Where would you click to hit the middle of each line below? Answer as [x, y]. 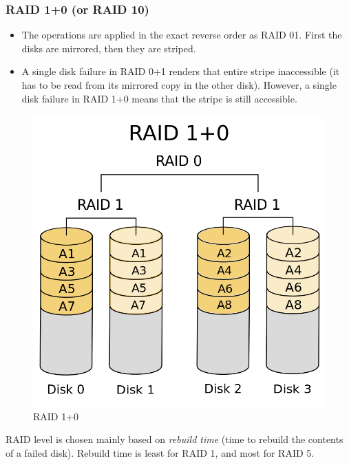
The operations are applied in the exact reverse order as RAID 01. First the [182, 35]
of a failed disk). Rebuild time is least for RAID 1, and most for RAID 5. [160, 452]
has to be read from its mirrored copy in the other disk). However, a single [179, 85]
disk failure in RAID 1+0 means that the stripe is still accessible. [159, 98]
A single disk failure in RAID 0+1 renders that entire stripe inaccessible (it [181, 71]
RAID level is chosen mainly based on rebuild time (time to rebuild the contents [174, 439]
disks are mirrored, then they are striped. [109, 48]
